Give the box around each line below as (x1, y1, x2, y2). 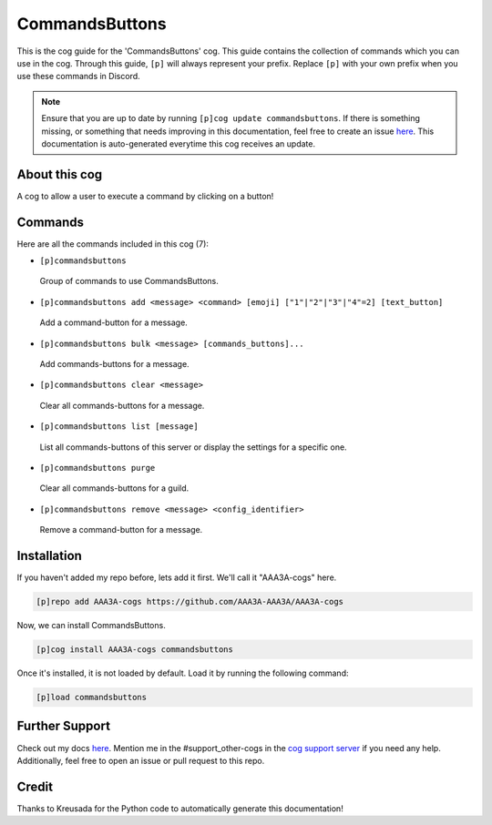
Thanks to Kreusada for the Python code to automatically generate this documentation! (16, 802, 343, 814)
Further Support (16, 718, 111, 734)
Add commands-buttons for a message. (39, 359, 190, 370)
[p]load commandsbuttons (36, 692, 148, 702)
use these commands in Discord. (16, 71, 140, 82)
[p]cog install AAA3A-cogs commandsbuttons (36, 645, 234, 655)
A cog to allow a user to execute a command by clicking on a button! (16, 190, 274, 201)
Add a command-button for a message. (39, 317, 189, 328)
